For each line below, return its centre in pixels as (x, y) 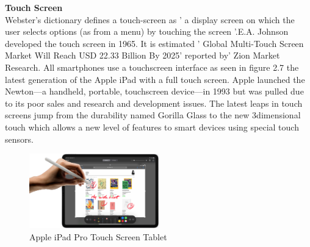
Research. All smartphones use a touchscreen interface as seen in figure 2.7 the (152, 67)
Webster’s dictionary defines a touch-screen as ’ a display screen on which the (150, 19)
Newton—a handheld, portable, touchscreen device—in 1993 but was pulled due (154, 91)
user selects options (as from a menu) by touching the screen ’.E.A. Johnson (147, 31)
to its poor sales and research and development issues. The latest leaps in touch (154, 103)
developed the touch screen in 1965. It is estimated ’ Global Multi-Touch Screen (154, 43)
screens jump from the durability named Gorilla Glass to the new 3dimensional (153, 115)
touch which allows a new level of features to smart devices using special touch (152, 127)
